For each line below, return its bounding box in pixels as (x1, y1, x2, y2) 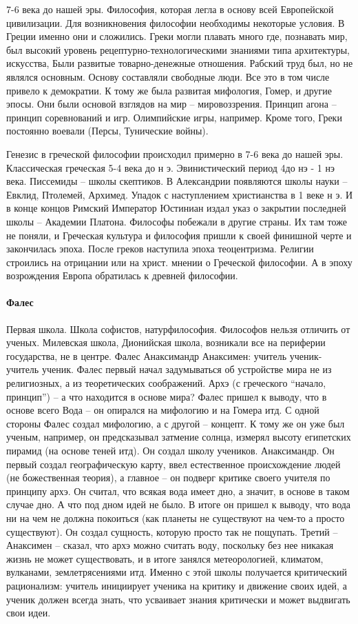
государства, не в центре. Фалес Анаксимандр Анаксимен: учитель (6, 348, 287, 363)
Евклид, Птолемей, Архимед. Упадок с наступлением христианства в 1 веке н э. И (6, 187, 353, 201)
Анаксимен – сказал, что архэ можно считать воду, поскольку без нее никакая (6, 538, 334, 552)
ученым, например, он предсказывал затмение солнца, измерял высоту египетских (6, 430, 351, 444)
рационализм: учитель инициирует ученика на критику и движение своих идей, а (6, 578, 347, 592)
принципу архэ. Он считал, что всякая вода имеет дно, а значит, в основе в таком (6, 483, 350, 498)
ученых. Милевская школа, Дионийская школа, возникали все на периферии (6, 335, 326, 350)
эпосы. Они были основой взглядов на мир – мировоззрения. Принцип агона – (6, 97, 337, 111)
